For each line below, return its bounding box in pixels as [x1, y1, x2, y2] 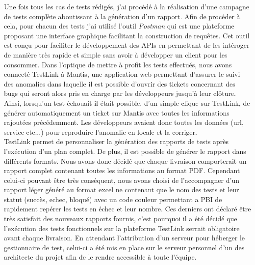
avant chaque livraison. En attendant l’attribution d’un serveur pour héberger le [4, 233, 245, 243]
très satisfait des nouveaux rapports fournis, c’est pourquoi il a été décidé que [4, 213, 237, 224]
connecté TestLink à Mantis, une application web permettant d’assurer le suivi [4, 69, 240, 79]
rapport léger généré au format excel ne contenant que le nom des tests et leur [4, 184, 239, 195]
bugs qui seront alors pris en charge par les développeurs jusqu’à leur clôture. [4, 88, 236, 98]
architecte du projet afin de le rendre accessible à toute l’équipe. [4, 252, 197, 262]
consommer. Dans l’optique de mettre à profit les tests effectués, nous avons [4, 59, 232, 69]
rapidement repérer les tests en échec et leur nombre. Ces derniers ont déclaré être [4, 204, 251, 214]
